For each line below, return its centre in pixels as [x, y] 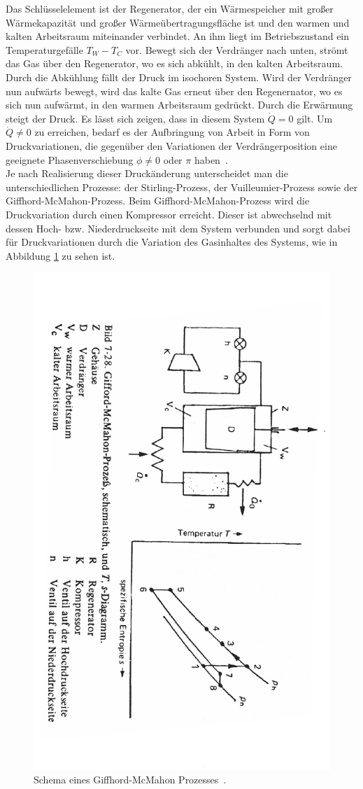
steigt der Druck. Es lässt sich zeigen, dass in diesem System [135, 118]
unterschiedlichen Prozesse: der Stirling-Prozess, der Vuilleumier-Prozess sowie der [182, 187]
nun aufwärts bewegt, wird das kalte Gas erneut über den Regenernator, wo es [174, 91]
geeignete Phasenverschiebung [70, 159]
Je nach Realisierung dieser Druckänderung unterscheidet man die [147, 173]
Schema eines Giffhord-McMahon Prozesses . [130, 780]
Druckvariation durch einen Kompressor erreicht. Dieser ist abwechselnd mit [169, 214]
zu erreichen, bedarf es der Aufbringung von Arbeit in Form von [172, 132]
